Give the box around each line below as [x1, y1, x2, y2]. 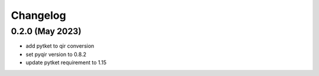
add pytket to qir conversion [25, 42, 95, 49]
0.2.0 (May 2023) [11, 26, 82, 37]
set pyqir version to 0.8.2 [25, 51, 87, 58]
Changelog [11, 9, 66, 22]
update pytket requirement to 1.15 [25, 59, 106, 66]
